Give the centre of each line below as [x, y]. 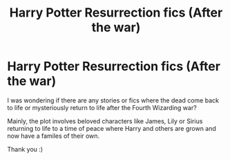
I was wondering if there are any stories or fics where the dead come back [113, 100]
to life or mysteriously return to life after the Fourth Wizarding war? [102, 107]
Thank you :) [25, 149]
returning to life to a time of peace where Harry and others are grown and [112, 128]
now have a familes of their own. [54, 136]
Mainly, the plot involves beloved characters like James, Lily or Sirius [105, 121]
